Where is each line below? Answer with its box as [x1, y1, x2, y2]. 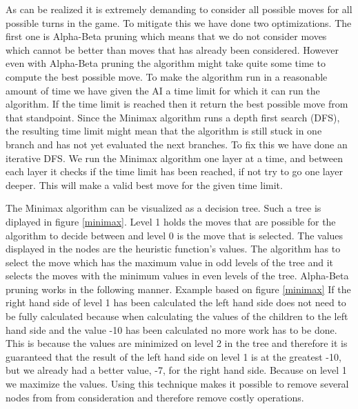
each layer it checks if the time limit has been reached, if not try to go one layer [6, 164, 344, 179]
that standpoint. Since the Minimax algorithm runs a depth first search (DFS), [6, 110, 340, 124]
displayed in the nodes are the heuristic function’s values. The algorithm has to [6, 241, 341, 256]
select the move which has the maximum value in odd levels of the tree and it [6, 255, 334, 269]
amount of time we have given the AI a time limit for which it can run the [6, 83, 320, 97]
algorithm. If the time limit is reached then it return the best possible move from [6, 97, 348, 111]
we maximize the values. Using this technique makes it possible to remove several [6, 377, 349, 391]
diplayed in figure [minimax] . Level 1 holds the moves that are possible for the [6, 214, 336, 228]
